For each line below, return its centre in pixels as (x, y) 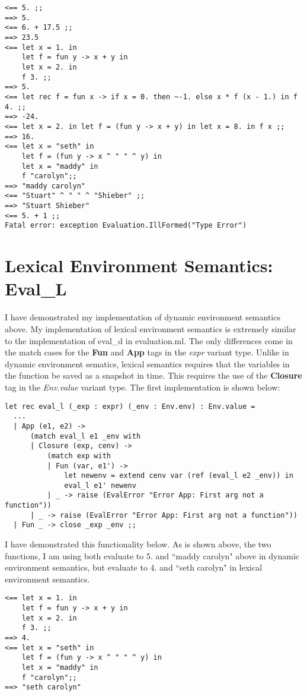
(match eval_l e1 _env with (85, 436)
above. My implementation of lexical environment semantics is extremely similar (151, 329)
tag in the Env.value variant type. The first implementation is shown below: (143, 387)
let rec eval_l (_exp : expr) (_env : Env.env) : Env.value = (130, 406)
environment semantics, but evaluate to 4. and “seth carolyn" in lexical (134, 567)
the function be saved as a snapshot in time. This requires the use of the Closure (153, 375)
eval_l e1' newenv (100, 485)
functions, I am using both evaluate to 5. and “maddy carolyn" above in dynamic (152, 555)
